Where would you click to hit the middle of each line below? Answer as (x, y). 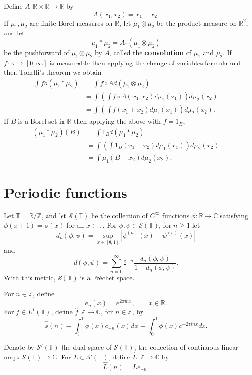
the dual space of (87, 347)
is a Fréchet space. (107, 277)
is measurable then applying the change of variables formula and (145, 62)
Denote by (19, 347)
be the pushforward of (37, 52)
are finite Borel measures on (71, 23)
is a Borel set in (41, 121)
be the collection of (119, 215)
